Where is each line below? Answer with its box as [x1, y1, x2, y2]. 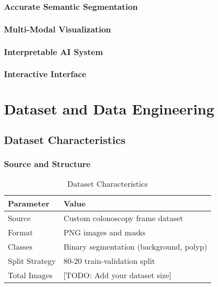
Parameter [8, 197, 50, 209]
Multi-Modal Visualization [4, 23, 111, 35]
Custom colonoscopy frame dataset [63, 212, 183, 224]
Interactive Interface [4, 68, 86, 80]
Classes [8, 240, 33, 252]
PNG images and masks [63, 226, 146, 238]
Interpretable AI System [4, 45, 103, 57]
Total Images [8, 269, 53, 281]
